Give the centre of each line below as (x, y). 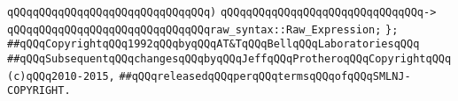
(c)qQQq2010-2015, (61, 76)
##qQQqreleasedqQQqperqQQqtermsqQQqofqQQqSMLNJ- (265, 76)
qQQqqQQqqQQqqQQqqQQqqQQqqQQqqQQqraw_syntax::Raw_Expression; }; (203, 29)
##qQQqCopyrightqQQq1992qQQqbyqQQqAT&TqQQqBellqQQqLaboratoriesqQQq (213, 44)
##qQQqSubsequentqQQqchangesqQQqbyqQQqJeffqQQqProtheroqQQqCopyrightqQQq (229, 58)
